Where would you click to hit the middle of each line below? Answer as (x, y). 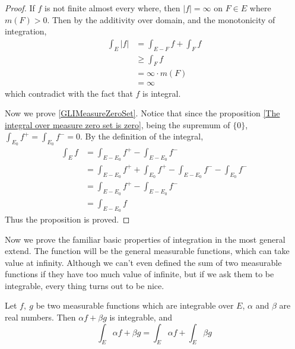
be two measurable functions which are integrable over (135, 305)
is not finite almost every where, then (112, 8)
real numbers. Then (40, 317)
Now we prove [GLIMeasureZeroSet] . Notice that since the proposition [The (142, 113)
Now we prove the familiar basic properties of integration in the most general (145, 239)
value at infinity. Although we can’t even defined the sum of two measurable (143, 262)
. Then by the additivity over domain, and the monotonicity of (161, 19)
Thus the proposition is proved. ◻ (67, 219)
